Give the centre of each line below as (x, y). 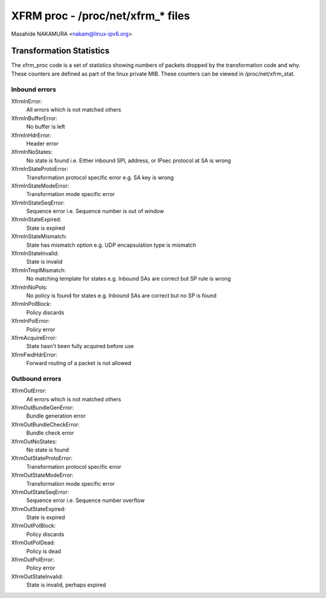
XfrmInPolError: (30, 321)
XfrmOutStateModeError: (42, 475)
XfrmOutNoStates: (34, 441)
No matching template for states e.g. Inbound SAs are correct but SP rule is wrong (129, 279)
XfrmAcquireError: (34, 337)
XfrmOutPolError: (33, 560)
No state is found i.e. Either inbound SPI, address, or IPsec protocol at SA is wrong (129, 161)
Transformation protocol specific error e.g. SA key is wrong (100, 177)
